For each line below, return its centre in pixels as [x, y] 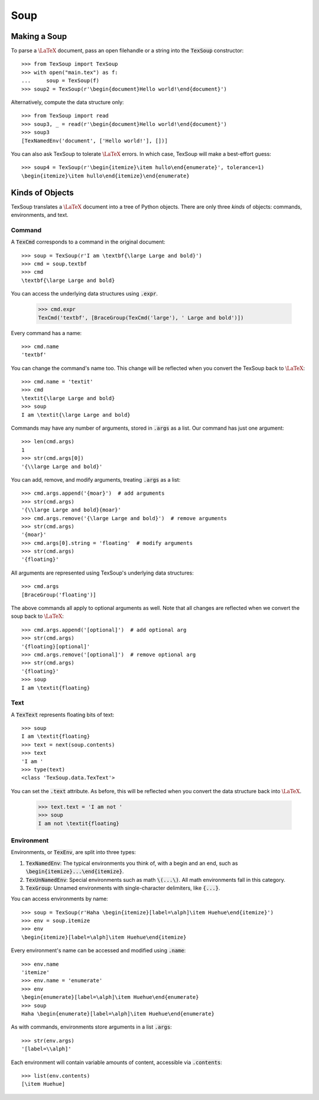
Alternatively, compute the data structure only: [67, 102]
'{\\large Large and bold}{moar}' [71, 510]
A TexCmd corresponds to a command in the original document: [88, 242]
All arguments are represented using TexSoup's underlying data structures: [102, 573]
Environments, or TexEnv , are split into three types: [73, 852]
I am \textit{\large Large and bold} [76, 415]
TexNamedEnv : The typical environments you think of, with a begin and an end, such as [132, 863]
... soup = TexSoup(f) [61, 81]
